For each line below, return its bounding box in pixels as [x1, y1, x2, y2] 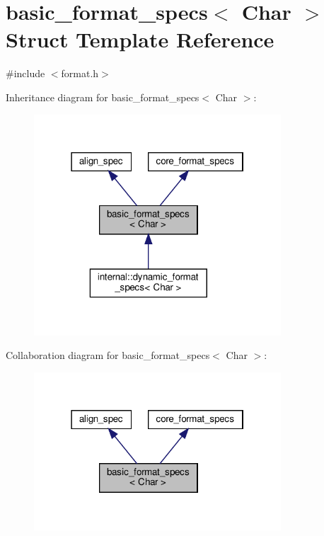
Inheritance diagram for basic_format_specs [6, 89, 199, 104]
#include [6, 66, 45, 81]
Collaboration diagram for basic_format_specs [6, 348, 210, 363]
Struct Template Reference [6, 25, 274, 54]
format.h [61, 66, 99, 81]
